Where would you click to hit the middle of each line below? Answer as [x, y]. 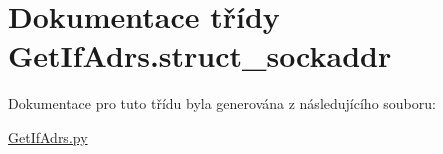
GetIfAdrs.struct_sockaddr [200, 55]
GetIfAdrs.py [48, 136]
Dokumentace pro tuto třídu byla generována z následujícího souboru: [222, 103]
